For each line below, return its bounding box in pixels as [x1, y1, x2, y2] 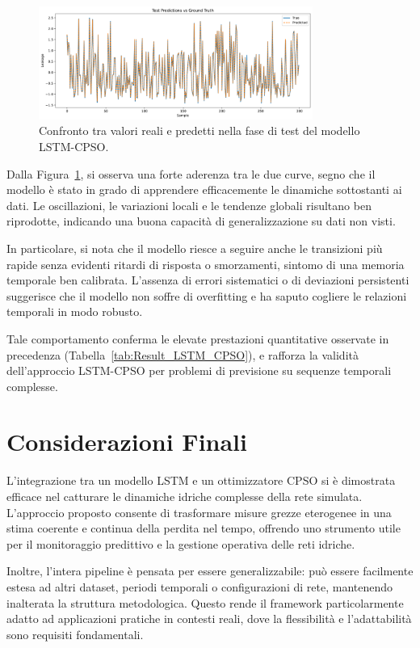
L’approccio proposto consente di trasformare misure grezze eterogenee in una [6, 503, 392, 520]
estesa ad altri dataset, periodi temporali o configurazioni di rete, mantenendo [6, 578, 393, 595]
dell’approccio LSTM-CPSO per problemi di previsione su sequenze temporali [6, 362, 392, 379]
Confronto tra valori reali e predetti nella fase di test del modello [39, 122, 360, 139]
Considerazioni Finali [6, 425, 247, 458]
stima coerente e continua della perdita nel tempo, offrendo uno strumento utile [6, 520, 401, 536]
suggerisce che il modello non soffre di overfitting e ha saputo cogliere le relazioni [6, 287, 407, 304]
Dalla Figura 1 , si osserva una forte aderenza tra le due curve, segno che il [6, 165, 376, 182]
